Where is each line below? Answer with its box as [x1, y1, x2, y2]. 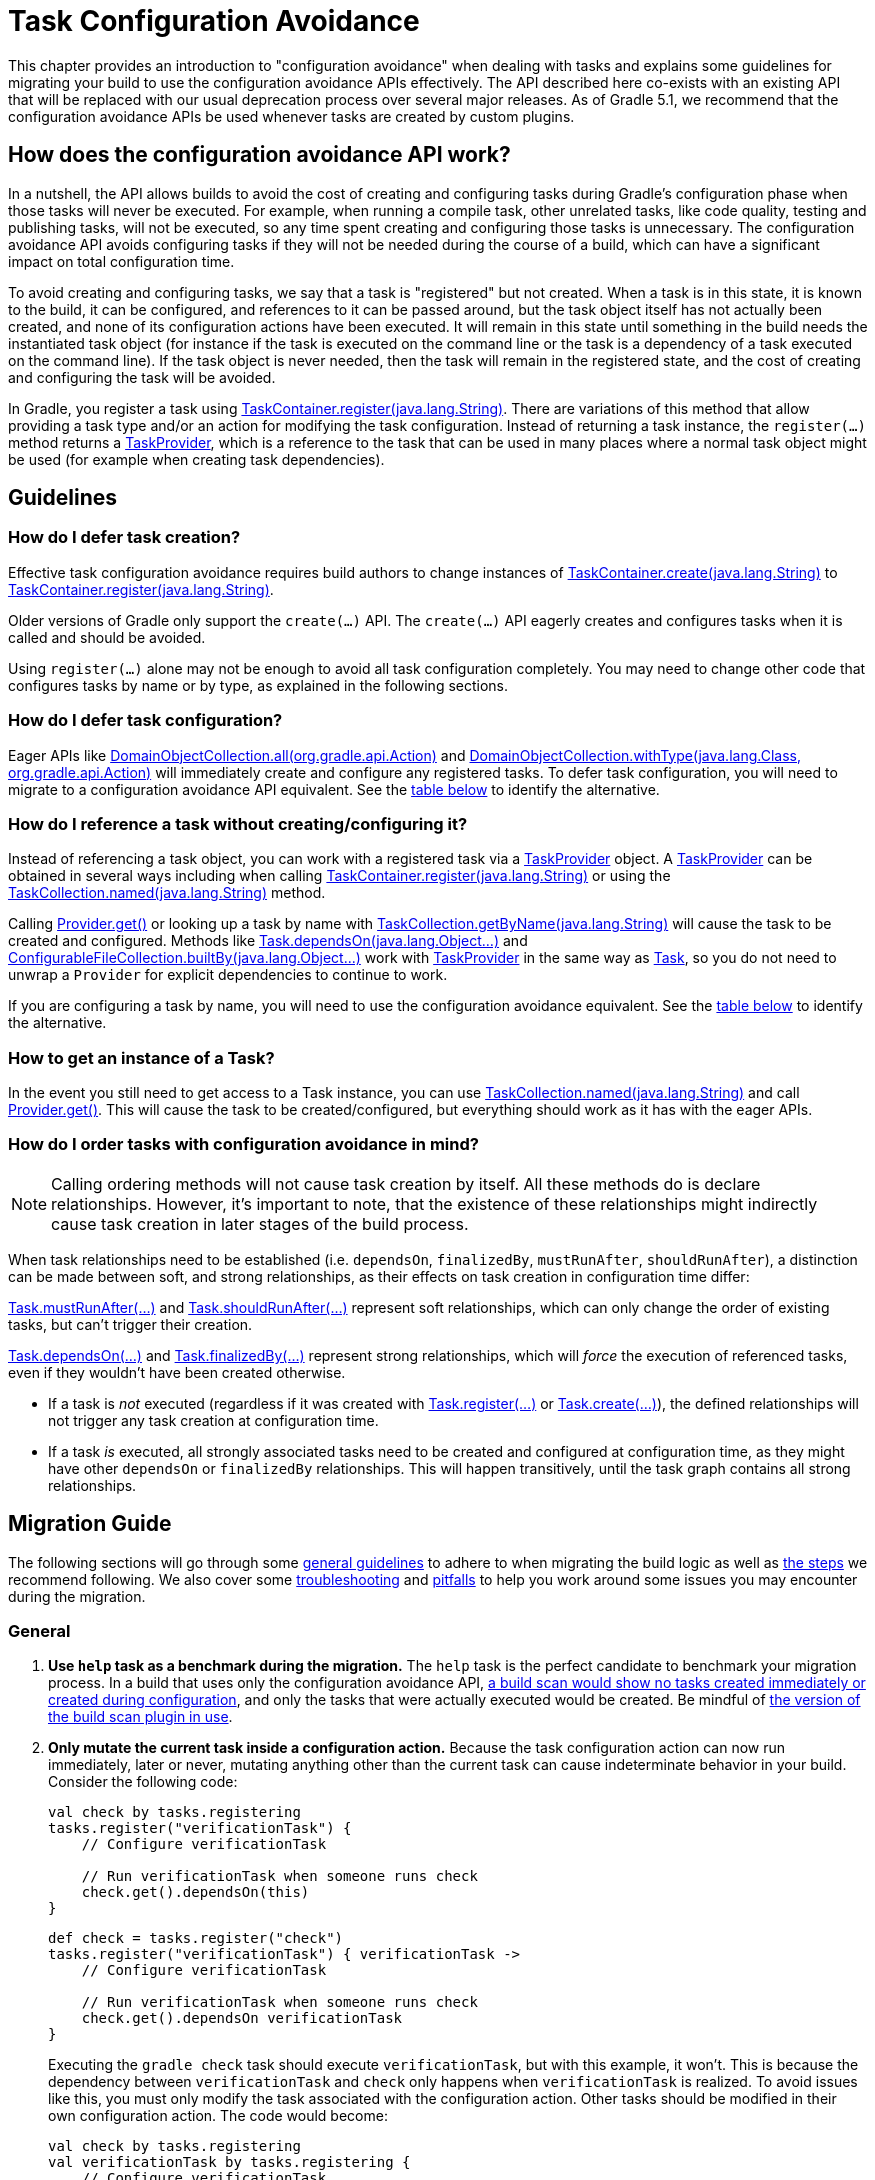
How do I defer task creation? [8, 527, 241, 548]
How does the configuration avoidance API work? [8, 142, 511, 168]
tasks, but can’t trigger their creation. [8, 1315, 253, 1333]
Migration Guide [8, 1511, 172, 1537]
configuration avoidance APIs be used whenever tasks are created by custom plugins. [8, 107, 575, 125]
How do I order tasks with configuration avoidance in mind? [8, 1134, 479, 1155]
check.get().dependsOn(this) [81, 1884, 310, 1901]
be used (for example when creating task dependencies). [8, 450, 385, 468]
